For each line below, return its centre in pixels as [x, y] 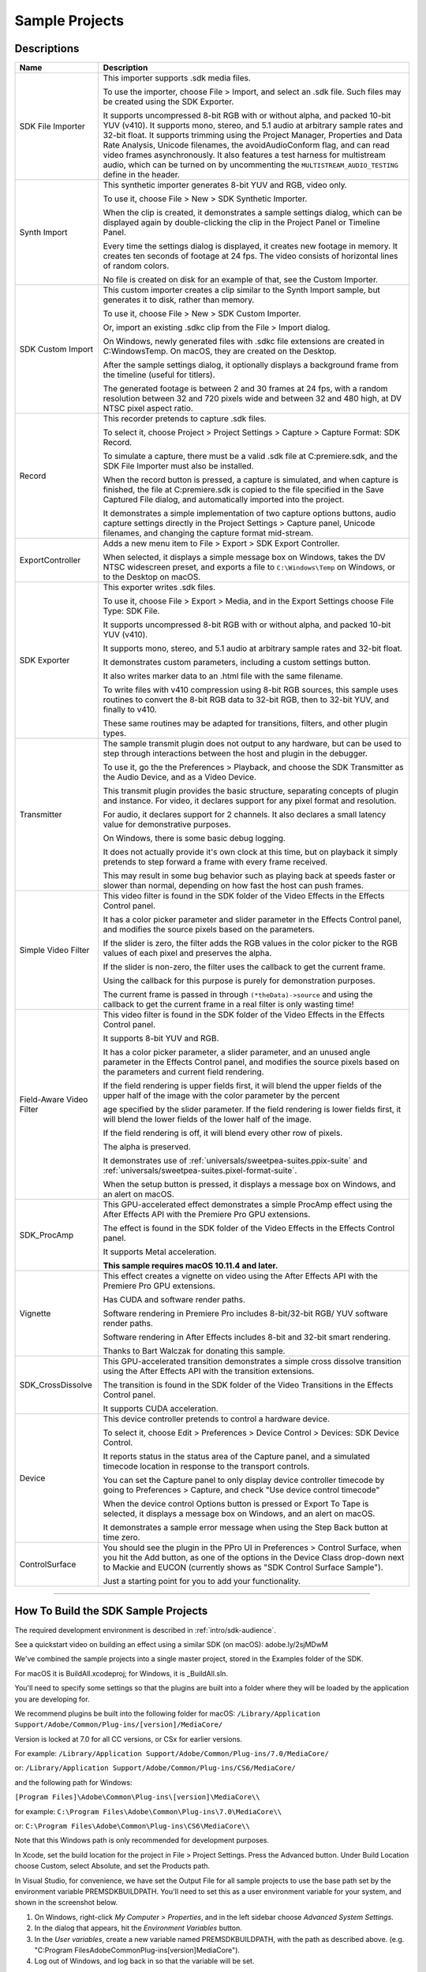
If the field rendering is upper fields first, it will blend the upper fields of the [243, 1086]
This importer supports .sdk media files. [177, 78]
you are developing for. [52, 1699]
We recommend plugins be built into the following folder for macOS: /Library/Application [168, 1713]
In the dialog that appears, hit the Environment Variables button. [138, 1928]
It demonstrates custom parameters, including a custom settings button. [237, 663]
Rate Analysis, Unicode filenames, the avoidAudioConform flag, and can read [246, 145]
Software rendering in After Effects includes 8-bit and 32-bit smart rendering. [247, 1337]
